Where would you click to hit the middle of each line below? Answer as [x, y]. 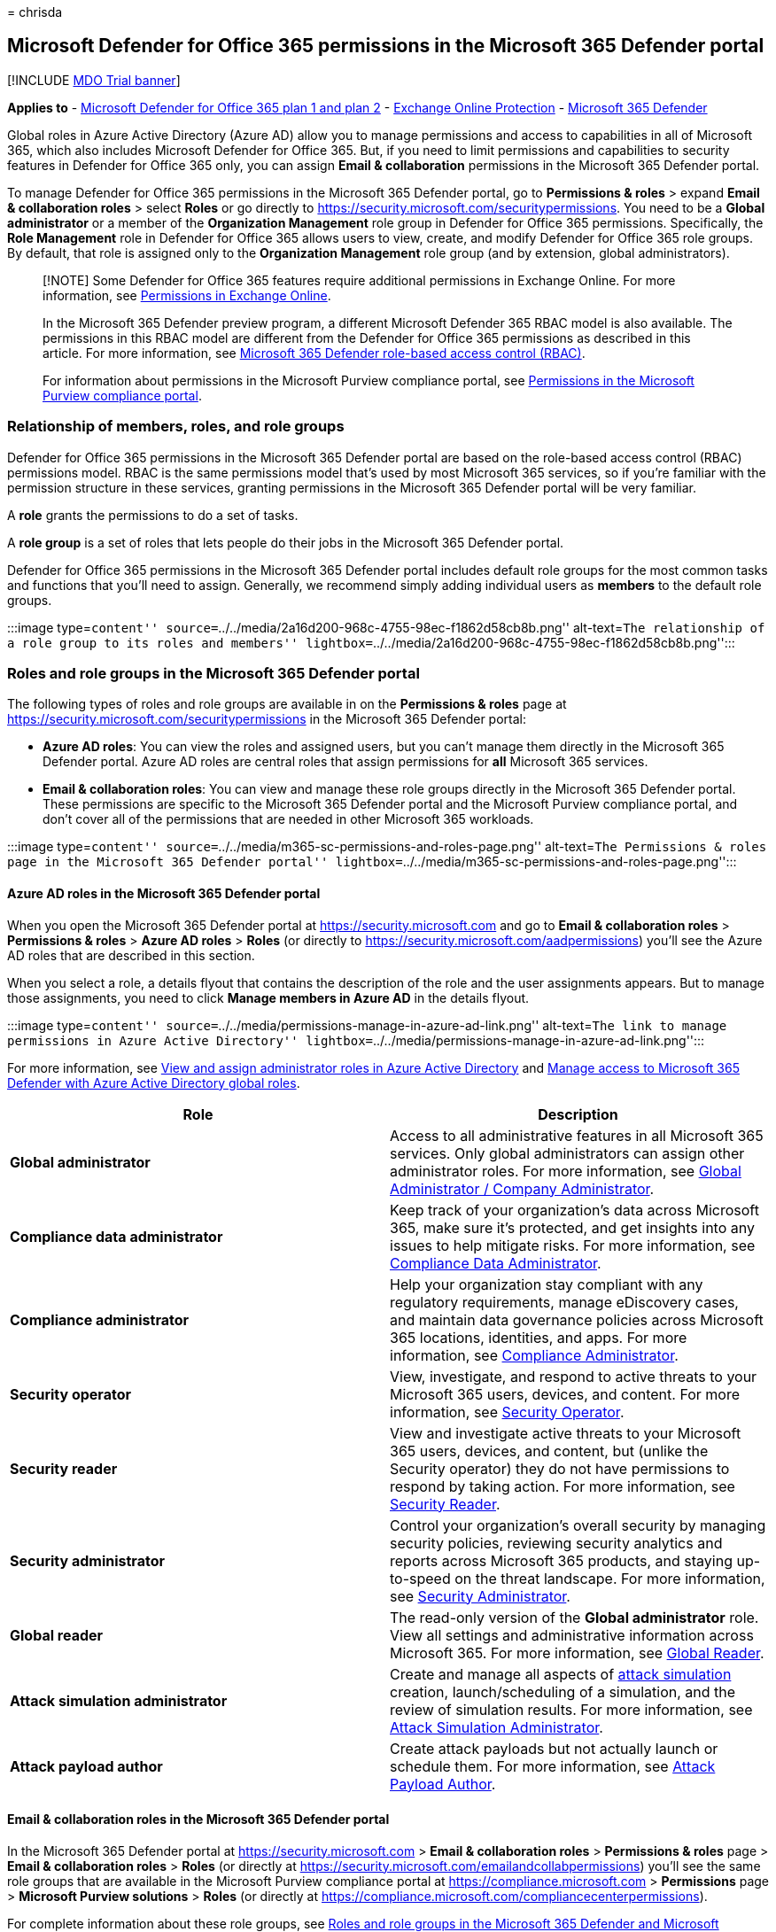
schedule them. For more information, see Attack [553, 1766]
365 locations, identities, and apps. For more [539, 1337]
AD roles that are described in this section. [131, 955]
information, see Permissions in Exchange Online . [187, 295]
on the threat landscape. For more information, [610, 1578]
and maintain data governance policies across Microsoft [577, 1319]
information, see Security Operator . [507, 1412]
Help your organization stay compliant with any [547, 1284]
